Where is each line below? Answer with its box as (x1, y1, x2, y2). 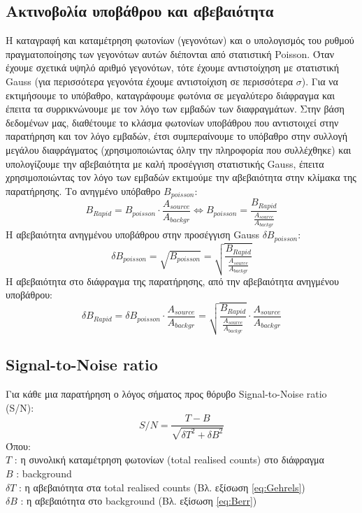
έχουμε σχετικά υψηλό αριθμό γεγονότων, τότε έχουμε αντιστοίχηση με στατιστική (6, 60, 340, 75)
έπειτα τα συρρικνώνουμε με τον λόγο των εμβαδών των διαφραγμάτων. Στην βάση (6, 101, 345, 116)
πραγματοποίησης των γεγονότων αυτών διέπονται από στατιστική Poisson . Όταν (6, 46, 334, 61)
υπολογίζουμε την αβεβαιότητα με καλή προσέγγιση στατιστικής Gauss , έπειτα (6, 156, 324, 171)
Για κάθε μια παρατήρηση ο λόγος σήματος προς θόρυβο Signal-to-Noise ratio (6, 386, 327, 401)
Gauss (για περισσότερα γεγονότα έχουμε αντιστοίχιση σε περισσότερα (6, 73, 294, 88)
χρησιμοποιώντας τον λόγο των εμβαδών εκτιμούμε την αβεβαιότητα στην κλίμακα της (6, 170, 356, 185)
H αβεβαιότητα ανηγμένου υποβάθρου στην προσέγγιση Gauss (6, 227, 259, 242)
